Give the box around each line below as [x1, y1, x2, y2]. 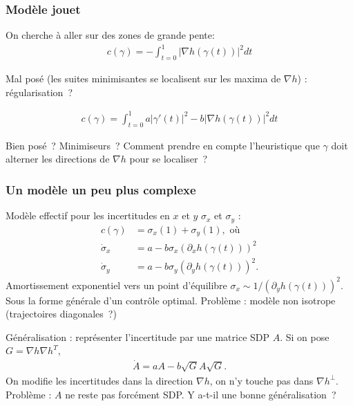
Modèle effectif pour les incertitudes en [6, 208, 170, 223]
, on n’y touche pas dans [209, 373, 314, 387]
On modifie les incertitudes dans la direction [6, 373, 193, 387]
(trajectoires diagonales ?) [6, 306, 117, 321]
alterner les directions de [6, 151, 110, 166]
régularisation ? [6, 84, 73, 99]
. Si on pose [280, 329, 330, 344]
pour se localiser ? [129, 151, 208, 166]
